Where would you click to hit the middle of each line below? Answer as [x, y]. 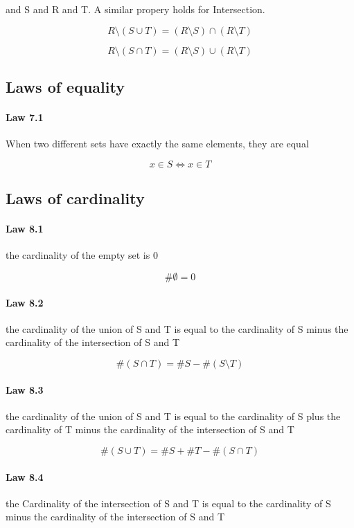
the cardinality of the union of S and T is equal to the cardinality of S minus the [177, 328]
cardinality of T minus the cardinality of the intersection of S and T [150, 429]
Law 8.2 [25, 302]
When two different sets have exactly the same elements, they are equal [157, 144]
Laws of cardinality [75, 198]
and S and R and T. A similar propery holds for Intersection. [135, 9]
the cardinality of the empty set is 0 [82, 255]
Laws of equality [65, 86]
